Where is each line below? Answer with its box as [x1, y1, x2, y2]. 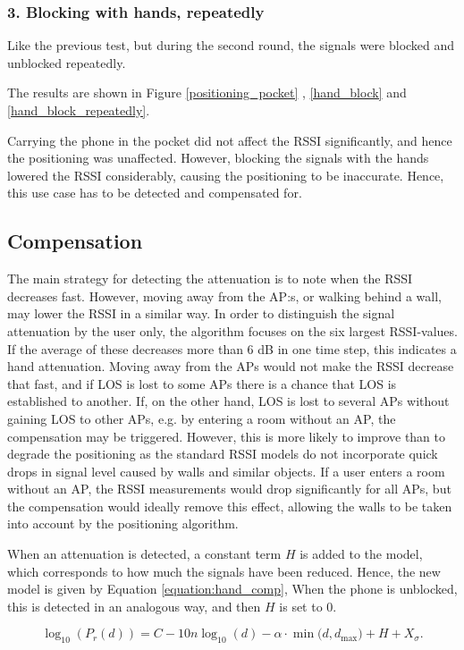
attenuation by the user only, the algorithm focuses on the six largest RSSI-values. [7, 321, 458, 340]
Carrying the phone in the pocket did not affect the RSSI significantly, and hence [7, 131, 452, 149]
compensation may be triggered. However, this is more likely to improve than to [7, 426, 445, 445]
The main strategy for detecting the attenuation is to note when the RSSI [7, 269, 413, 288]
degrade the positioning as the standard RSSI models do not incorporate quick [7, 444, 438, 463]
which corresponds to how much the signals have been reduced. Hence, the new [7, 561, 441, 580]
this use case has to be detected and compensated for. [7, 183, 302, 202]
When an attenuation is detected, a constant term [7, 544, 282, 563]
